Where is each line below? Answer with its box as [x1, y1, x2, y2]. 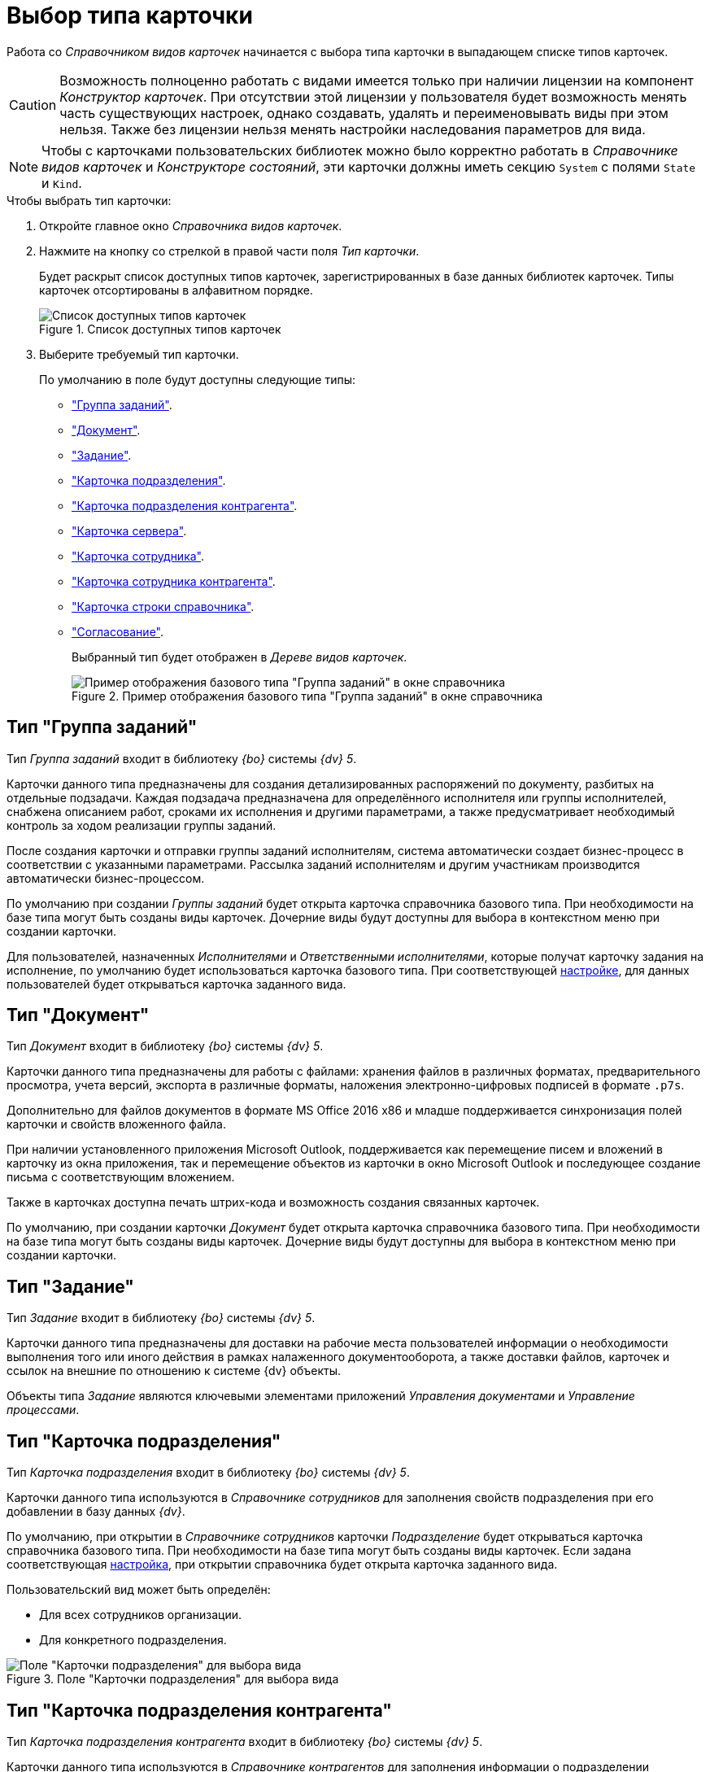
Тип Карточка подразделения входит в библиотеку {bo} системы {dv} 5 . [7, 1465, 410, 1480]
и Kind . [41, 174, 82, 191]
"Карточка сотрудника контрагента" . [72, 574, 276, 588]
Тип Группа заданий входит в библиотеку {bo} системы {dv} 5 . [7, 751, 357, 766]
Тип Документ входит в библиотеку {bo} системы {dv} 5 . [7, 1039, 324, 1054]
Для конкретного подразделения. [39, 1633, 227, 1648]
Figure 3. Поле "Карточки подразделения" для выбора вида [7, 1672, 339, 1687]
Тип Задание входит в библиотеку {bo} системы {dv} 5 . [7, 1311, 316, 1325]
